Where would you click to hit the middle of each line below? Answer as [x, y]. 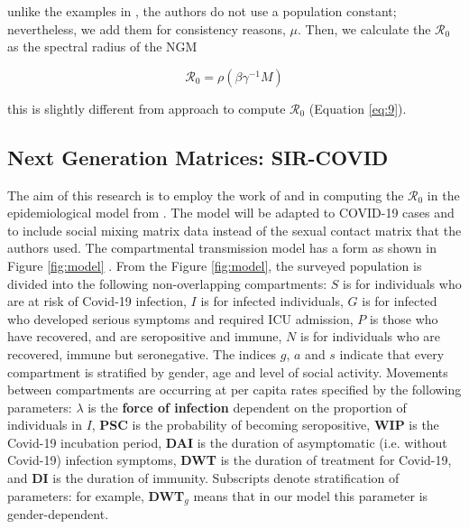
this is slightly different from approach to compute [147, 108]
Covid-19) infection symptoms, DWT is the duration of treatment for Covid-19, [230, 460]
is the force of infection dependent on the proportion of [247, 407]
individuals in [45, 425]
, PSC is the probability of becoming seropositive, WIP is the [265, 425]
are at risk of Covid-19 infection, [97, 301]
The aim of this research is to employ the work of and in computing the [206, 195]
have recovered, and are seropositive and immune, [145, 336]
